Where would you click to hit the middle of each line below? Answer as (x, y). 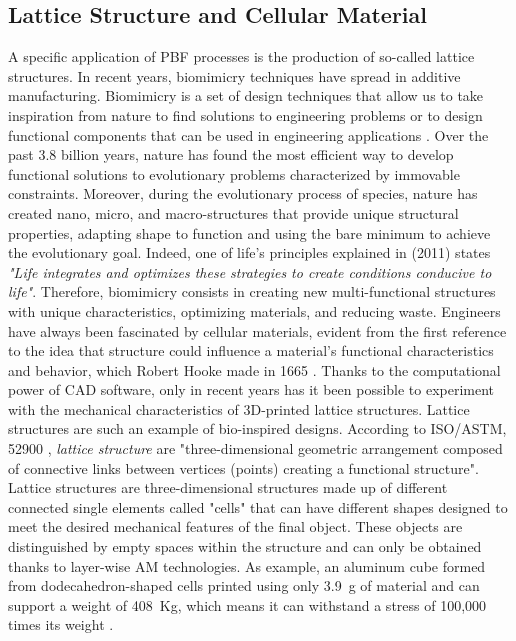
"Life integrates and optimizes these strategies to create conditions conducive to (250, 271)
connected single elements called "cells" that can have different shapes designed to (258, 506)
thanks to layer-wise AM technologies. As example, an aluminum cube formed (247, 565)
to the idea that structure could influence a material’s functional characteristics (251, 350)
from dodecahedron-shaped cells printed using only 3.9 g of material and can (244, 585)
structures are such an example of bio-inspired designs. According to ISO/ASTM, (257, 428)
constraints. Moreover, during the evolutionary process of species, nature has (243, 193)
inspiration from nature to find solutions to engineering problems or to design (245, 114)
